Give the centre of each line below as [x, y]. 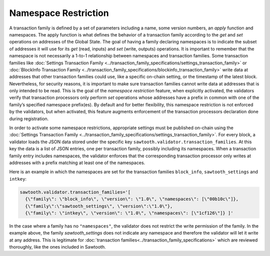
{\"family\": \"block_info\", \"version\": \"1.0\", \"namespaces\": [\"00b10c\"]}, [132, 199]
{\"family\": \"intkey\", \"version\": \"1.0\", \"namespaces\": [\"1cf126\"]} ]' [129, 213]
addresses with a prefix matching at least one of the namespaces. [77, 163]
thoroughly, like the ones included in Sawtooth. [57, 247]
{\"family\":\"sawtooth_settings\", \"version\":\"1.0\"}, [99, 206]
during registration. [29, 119]
